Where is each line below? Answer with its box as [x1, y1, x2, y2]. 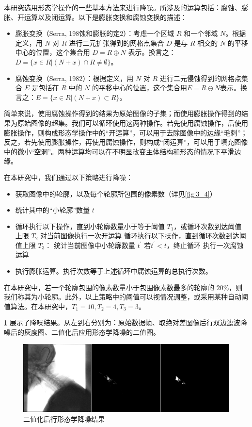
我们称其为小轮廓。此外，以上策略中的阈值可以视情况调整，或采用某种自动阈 [4, 292, 248, 302]
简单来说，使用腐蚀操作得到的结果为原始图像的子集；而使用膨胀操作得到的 [4, 108, 241, 118]
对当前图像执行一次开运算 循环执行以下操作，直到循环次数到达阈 [40, 230, 246, 241]
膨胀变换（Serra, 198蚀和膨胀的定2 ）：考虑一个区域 [15, 28, 174, 38]
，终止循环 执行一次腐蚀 [166, 240, 244, 250]
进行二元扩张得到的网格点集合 [69, 37, 164, 48]
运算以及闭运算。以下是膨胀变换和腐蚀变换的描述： [24, 12, 187, 22]
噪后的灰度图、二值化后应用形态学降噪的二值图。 [4, 327, 160, 337]
